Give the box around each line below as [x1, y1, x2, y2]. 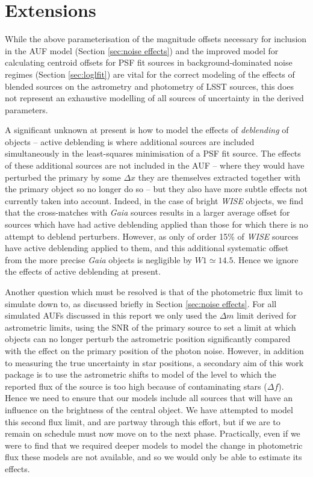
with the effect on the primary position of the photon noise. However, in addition [5, 344, 304, 357]
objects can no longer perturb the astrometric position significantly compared [5, 332, 291, 345]
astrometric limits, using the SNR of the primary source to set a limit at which [5, 320, 296, 333]
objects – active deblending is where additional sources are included [5, 135, 255, 148]
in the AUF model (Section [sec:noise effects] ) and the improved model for [5, 44, 279, 57]
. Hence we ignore [233, 253, 299, 266]
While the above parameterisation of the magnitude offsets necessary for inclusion [5, 33, 307, 45]
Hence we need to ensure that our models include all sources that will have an [5, 391, 293, 404]
